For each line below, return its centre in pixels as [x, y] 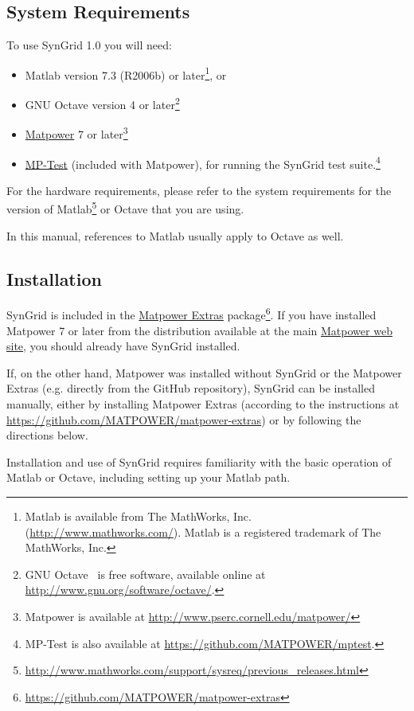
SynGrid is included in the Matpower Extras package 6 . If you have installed [191, 314]
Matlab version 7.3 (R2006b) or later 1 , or [126, 73]
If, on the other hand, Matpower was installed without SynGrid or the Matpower [204, 372]
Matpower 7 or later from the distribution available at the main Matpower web [199, 330]
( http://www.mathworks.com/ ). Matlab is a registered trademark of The [203, 531]
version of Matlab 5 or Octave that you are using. [125, 208]
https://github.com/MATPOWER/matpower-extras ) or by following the [184, 419]
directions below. [47, 435]
